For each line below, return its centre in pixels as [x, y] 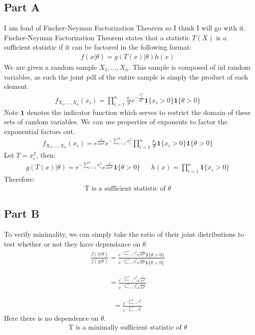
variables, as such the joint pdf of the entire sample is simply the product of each [126, 76]
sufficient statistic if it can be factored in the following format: [98, 47]
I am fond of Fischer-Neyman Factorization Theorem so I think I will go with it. [125, 28]
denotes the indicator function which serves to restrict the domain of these [139, 112]
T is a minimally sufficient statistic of [125, 327]
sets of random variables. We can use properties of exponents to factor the [116, 122]
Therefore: [19, 179]
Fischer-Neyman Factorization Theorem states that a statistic [97, 37]
